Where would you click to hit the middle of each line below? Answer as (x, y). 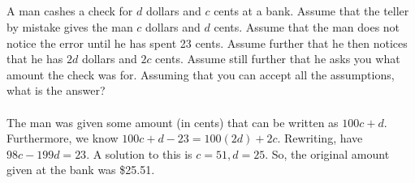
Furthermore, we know (63, 138)
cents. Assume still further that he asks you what (278, 59)
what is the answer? (56, 90)
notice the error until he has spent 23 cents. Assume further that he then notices (207, 43)
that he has (35, 59)
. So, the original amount (327, 153)
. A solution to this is (139, 153)
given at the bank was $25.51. (81, 170)
